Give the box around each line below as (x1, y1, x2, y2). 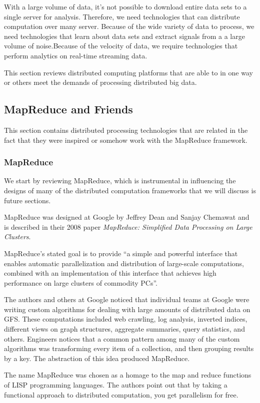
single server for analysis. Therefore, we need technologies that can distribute (4, 11, 240, 21)
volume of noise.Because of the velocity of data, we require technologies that (4, 40, 238, 51)
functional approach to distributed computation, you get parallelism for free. (4, 389, 238, 400)
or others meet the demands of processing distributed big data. (4, 77, 197, 87)
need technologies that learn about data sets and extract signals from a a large (4, 30, 245, 41)
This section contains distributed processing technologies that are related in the (4, 124, 248, 135)
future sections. (4, 195, 51, 205)
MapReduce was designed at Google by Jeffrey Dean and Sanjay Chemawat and (4, 212, 249, 222)
